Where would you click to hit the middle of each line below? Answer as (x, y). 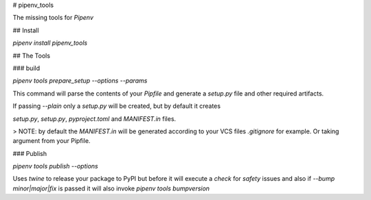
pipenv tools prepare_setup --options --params (80, 81)
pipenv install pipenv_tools (50, 43)
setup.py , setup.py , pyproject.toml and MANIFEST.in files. (94, 119)
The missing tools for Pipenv (53, 18)
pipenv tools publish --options (56, 166)
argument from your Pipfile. (52, 141)
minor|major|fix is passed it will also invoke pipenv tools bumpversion (111, 188)
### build (26, 68)
